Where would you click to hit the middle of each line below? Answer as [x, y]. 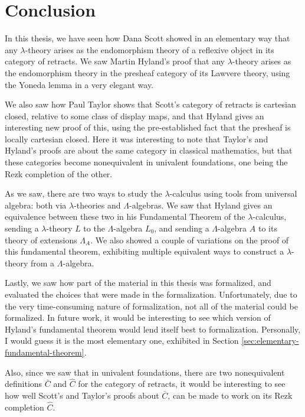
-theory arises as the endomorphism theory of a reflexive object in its [150, 49]
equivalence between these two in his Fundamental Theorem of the [125, 216]
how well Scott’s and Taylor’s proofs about [82, 395]
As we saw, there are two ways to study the [83, 193]
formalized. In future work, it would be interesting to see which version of [138, 317]
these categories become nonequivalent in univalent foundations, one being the [146, 162]
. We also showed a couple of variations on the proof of [190, 240]
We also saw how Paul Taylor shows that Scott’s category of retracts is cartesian [150, 104]
